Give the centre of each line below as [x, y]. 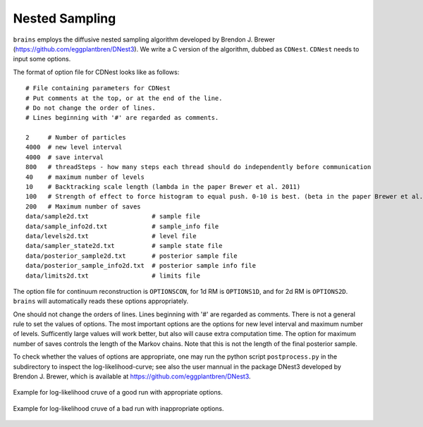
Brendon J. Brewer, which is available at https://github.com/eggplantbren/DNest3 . [132, 376]
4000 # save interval [65, 157]
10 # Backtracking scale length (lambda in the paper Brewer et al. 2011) [163, 187]
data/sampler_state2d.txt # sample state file [124, 246]
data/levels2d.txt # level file [111, 236]
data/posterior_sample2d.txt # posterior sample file [131, 256]
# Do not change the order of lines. [91, 108]
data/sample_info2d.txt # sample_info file [122, 226]
